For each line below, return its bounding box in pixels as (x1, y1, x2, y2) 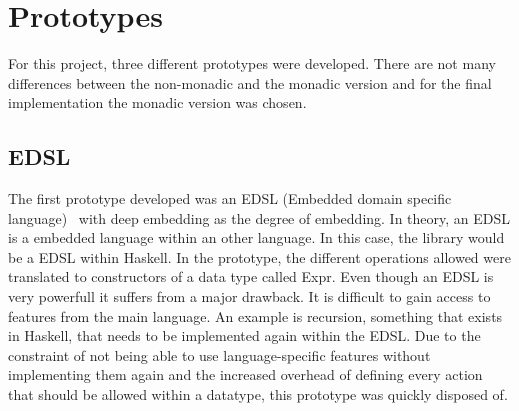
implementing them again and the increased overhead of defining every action (8, 364, 483, 385)
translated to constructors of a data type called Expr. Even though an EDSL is (8, 266, 494, 287)
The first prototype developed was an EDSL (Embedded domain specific (8, 188, 452, 209)
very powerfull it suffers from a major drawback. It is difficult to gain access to (8, 286, 491, 307)
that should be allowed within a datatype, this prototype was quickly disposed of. (8, 384, 508, 405)
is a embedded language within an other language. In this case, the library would (8, 227, 505, 248)
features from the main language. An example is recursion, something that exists (8, 305, 503, 326)
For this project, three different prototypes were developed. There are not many (8, 53, 496, 74)
